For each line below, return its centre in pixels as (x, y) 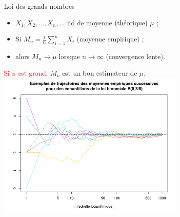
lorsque (69, 56)
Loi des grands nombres (39, 6)
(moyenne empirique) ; (110, 39)
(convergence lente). (136, 56)
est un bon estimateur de (100, 72)
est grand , (33, 72)
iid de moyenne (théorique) (107, 22)
